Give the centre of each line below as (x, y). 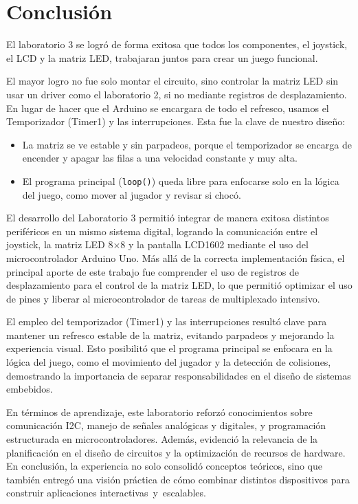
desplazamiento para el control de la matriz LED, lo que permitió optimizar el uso (179, 285)
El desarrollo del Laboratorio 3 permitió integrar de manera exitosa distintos (168, 218)
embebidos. (30, 389)
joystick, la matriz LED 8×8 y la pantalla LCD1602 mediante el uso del (157, 244)
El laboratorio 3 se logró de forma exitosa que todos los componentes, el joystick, (177, 44)
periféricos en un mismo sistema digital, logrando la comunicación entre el (162, 231)
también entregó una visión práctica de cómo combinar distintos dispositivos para (178, 479)
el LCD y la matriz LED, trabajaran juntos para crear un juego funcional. (162, 57)
